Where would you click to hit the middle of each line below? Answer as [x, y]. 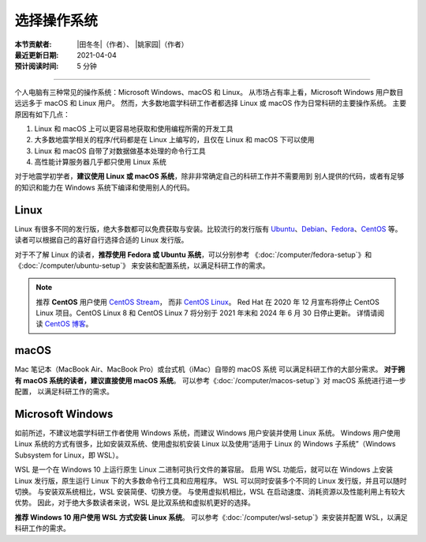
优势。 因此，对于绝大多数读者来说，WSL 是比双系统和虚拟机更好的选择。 [135, 502]
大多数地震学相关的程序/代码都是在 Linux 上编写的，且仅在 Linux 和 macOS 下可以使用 [174, 140]
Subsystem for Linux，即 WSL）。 [69, 455]
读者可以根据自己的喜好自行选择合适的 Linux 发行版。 [101, 240]
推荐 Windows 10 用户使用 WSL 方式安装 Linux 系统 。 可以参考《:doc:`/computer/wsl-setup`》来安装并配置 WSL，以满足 [211, 517]
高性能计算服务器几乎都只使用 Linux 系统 [101, 162]
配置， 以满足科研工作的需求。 [64, 392]
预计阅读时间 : [37, 66]
